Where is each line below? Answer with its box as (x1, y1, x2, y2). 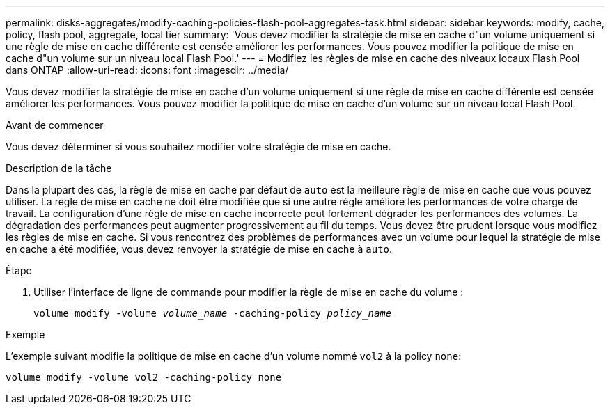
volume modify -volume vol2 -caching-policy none (6, 372, 282, 383)
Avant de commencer (6, 119, 104, 131)
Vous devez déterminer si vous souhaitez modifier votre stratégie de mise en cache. (6, 141, 391, 152)
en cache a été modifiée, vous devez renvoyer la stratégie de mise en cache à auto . (6, 243, 393, 255)
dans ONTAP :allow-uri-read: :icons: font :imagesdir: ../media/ (6, 64, 289, 76)
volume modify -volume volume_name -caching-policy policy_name (33, 308, 392, 319)
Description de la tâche (6, 162, 112, 174)
